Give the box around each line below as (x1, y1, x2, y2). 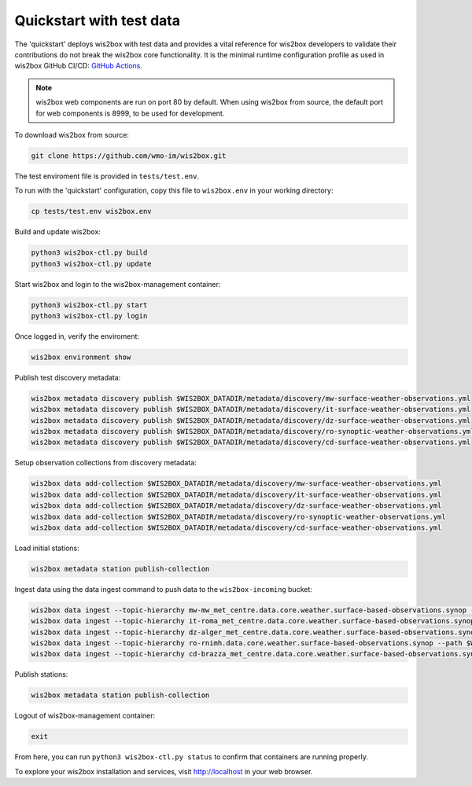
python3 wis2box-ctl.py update (31, 259, 153, 268)
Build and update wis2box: (14, 227, 101, 237)
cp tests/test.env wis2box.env (31, 207, 153, 216)
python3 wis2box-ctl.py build (31, 248, 148, 257)
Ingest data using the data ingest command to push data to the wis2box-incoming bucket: (14, 584, 312, 593)
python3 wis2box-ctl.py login (31, 311, 148, 320)
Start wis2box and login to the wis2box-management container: (14, 279, 221, 288)
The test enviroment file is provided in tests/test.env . (14, 171, 200, 181)
